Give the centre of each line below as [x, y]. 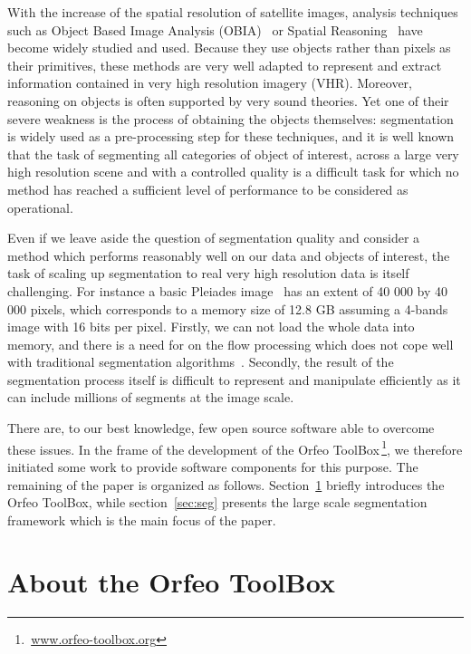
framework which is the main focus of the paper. [142, 519]
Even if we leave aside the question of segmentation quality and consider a [214, 238]
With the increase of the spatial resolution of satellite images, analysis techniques [233, 12]
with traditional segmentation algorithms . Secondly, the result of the [201, 362]
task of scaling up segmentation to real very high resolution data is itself [208, 273]
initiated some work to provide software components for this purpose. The [213, 466]
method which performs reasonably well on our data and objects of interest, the [229, 255]
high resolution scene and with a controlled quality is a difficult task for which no [233, 172]
